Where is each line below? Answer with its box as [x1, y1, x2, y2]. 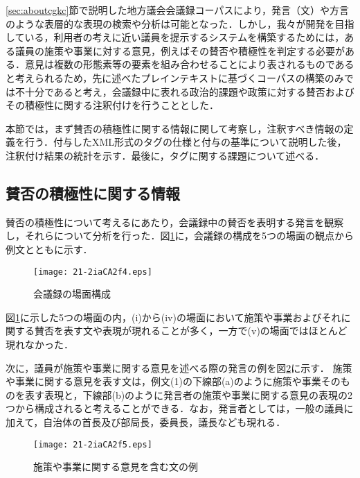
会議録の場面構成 [33, 287, 111, 301]
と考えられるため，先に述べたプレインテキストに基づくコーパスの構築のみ [6, 70, 344, 85]
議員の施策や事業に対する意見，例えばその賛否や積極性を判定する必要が [15, 43, 345, 58]
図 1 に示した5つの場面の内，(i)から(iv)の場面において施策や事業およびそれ [6, 309, 341, 324]
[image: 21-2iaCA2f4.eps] [33, 266, 152, 277]
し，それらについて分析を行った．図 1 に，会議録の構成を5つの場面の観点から [6, 228, 354, 243]
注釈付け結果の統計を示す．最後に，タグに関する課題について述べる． [6, 148, 325, 162]
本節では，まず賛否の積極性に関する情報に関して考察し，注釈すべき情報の [6, 121, 344, 135]
